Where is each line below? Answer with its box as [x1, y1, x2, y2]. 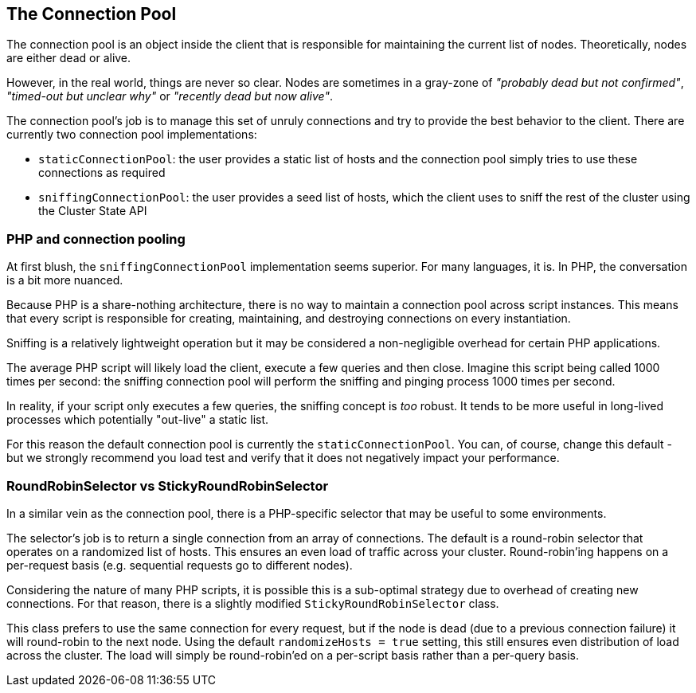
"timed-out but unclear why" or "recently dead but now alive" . [6, 89, 333, 104]
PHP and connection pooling [6, 230, 186, 247]
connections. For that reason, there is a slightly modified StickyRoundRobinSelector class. [6, 596, 499, 610]
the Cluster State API [38, 204, 147, 218]
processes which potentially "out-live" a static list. [6, 413, 269, 427]
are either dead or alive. [6, 51, 131, 65]
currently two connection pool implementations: [6, 127, 257, 142]
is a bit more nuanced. [6, 273, 123, 288]
